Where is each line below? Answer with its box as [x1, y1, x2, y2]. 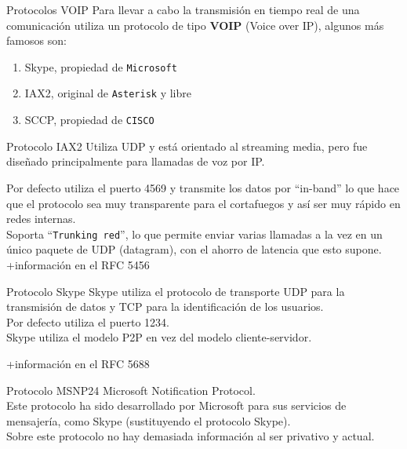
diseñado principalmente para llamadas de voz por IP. [6, 153, 265, 170]
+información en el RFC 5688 [6, 355, 150, 371]
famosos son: [6, 32, 67, 49]
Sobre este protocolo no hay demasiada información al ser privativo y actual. [6, 428, 375, 444]
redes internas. [6, 210, 76, 227]
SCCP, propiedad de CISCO [24, 111, 154, 128]
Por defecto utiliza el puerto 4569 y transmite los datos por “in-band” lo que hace [6, 179, 400, 195]
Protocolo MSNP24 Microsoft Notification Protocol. [6, 381, 256, 398]
